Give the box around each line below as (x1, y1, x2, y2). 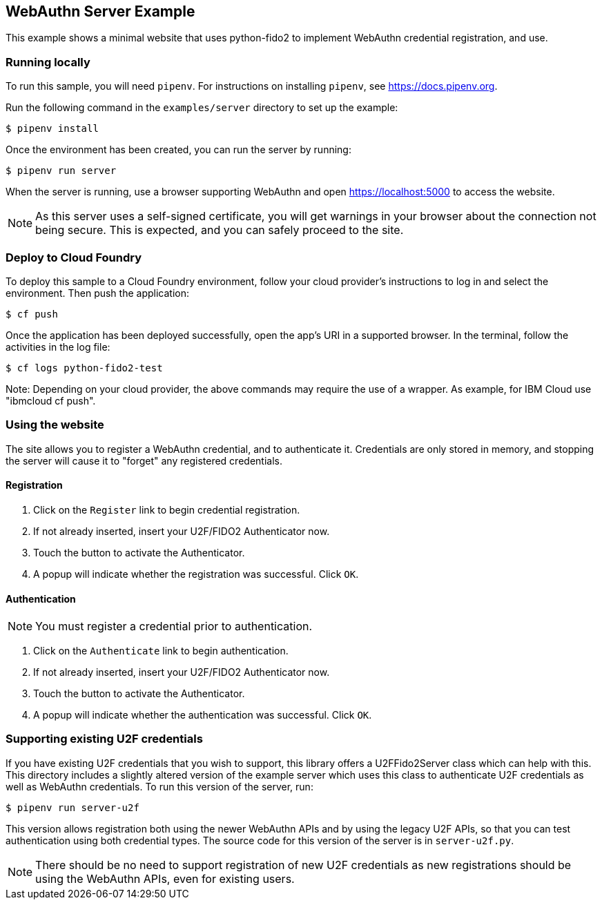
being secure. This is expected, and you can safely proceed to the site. (35, 223, 404, 237)
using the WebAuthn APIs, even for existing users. (35, 871, 295, 886)
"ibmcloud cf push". (6, 394, 96, 407)
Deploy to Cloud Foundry (6, 250, 142, 264)
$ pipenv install (6, 123, 99, 135)
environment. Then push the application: (6, 286, 189, 299)
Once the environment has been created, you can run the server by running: (6, 144, 351, 156)
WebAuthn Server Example (6, 3, 195, 20)
